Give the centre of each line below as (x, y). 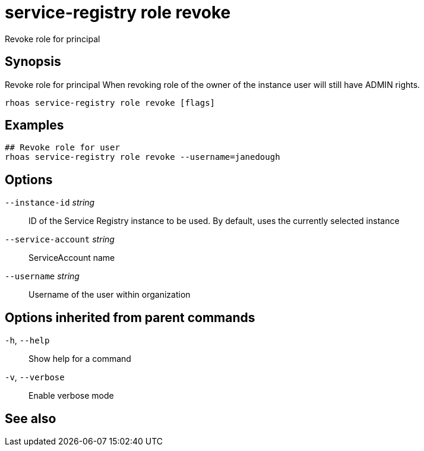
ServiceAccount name (72, 258)
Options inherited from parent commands (130, 317)
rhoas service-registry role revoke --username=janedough (143, 157)
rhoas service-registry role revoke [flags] (110, 102)
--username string (42, 276)
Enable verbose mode (71, 396)
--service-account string (60, 239)
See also (31, 418)
